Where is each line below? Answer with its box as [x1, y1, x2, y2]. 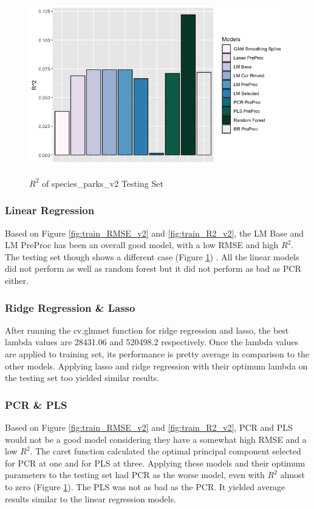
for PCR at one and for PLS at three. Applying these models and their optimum [5, 456, 305, 469]
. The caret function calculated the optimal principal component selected [30, 445, 301, 457]
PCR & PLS [5, 397, 67, 412]
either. [5, 274, 29, 287]
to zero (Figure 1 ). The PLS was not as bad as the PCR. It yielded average [5, 480, 285, 493]
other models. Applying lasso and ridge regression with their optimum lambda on [5, 359, 308, 372]
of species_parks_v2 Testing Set [41, 177, 163, 189]
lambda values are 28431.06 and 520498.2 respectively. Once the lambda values [5, 335, 298, 348]
